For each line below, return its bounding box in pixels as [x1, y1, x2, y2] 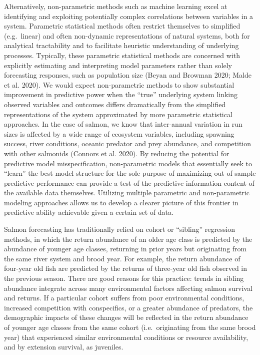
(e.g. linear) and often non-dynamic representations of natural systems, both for [4, 30, 250, 41]
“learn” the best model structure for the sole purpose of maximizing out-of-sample [4, 168, 256, 178]
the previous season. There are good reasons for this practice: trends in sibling [4, 273, 244, 283]
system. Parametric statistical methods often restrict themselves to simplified [4, 21, 240, 31]
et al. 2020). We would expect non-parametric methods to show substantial [4, 79, 234, 90]
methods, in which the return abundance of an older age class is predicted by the [4, 233, 252, 244]
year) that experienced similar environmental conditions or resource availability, [4, 331, 248, 342]
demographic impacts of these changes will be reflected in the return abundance [4, 312, 248, 322]
